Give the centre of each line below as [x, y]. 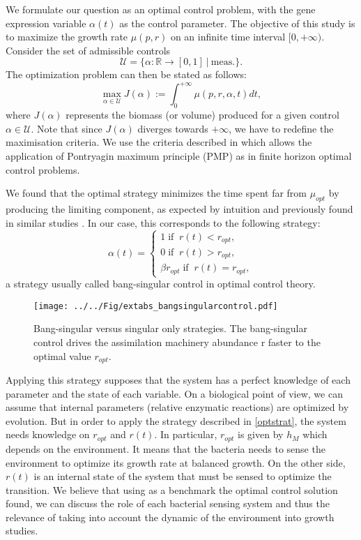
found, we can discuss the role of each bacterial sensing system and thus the [168, 503]
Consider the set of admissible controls [88, 50]
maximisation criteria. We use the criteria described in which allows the [159, 142]
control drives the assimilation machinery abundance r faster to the [177, 342]
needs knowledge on [48, 434]
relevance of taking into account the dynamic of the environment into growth [170, 517]
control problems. [43, 169]
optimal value [62, 355]
